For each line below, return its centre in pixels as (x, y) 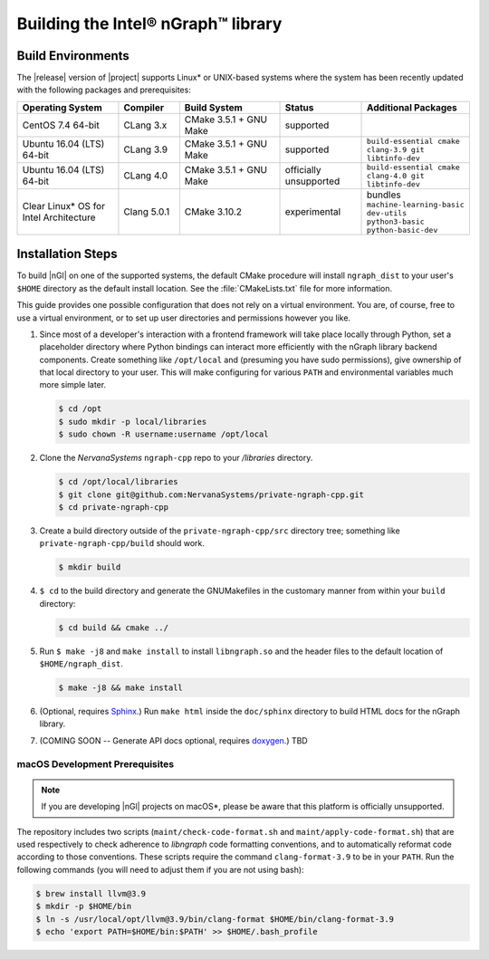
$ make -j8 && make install (120, 688)
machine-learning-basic (416, 204)
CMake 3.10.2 (213, 211)
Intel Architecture (59, 217)
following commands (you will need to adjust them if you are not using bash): (160, 869)
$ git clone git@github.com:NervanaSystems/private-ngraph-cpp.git (211, 494)
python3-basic (396, 221)
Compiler (144, 107)
